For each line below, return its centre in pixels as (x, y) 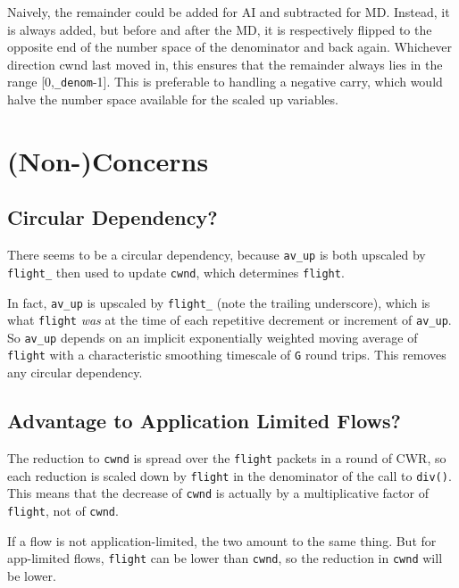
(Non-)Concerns (108, 160)
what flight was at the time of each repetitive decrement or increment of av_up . (229, 320)
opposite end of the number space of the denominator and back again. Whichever (230, 47)
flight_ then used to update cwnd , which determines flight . (176, 272)
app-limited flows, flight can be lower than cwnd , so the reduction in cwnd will (225, 558)
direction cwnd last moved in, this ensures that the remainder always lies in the (225, 64)
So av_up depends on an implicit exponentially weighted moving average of (213, 337)
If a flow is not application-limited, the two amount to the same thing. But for (222, 540)
